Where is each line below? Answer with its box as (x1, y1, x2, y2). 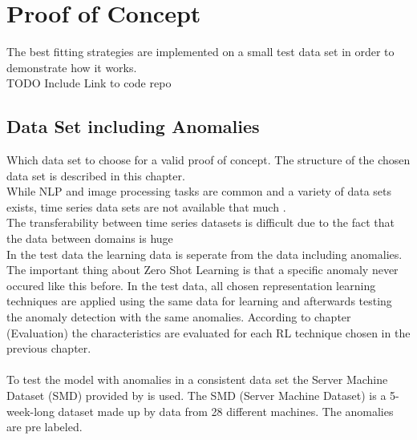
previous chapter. (6, 340, 91, 357)
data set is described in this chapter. (6, 167, 185, 184)
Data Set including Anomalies (6, 114, 260, 139)
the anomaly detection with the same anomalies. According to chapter (6, 309, 351, 325)
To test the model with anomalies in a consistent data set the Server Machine (6, 371, 388, 388)
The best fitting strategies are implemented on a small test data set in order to (6, 43, 395, 60)
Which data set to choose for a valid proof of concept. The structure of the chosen (6, 151, 411, 168)
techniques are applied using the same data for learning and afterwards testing (6, 293, 392, 309)
